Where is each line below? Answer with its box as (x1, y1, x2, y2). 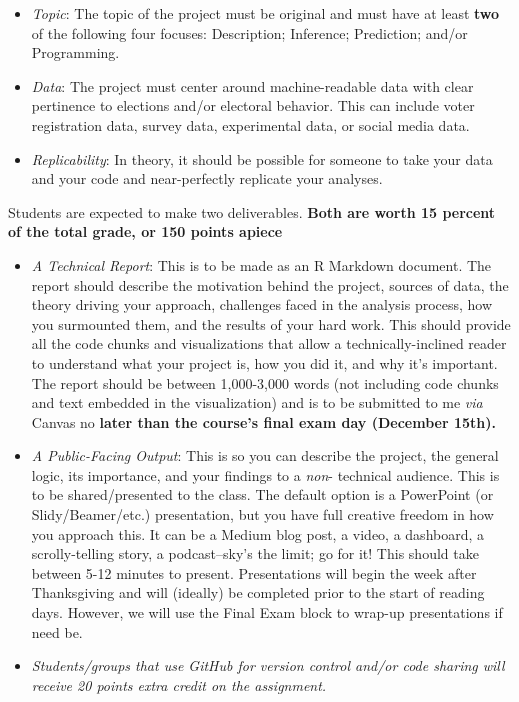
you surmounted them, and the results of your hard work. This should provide (31, 313, 511, 334)
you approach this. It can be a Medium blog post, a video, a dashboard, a (31, 523, 485, 544)
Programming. (31, 42, 120, 63)
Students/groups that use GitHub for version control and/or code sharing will (31, 655, 505, 676)
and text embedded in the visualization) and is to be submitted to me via (31, 392, 483, 413)
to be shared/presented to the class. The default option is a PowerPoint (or (31, 484, 494, 505)
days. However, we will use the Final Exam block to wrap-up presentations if (31, 602, 503, 623)
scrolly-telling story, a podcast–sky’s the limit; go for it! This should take (31, 543, 479, 564)
